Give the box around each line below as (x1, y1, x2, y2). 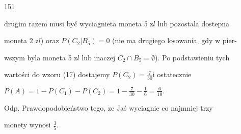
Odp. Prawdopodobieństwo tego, (4, 102, 106, 113)
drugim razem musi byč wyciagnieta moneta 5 (4, 18, 148, 28)
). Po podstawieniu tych (155, 52, 230, 62)
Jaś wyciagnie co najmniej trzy (116, 102, 213, 113)
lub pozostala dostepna (157, 18, 229, 28)
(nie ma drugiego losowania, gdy (112, 35, 213, 46)
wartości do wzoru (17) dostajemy (4, 69, 110, 80)
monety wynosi (4, 119, 51, 130)
